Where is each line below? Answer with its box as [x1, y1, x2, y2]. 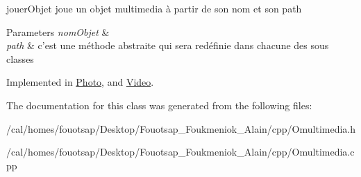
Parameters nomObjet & [6, 24, 110, 39]
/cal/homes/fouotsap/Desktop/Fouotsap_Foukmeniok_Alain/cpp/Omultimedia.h [6, 121, 356, 136]
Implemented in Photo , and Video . [6, 75, 154, 89]
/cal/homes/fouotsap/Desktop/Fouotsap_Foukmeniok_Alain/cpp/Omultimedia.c [6, 145, 355, 159]
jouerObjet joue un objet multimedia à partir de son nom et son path [6, 1, 302, 15]
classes [6, 51, 34, 66]
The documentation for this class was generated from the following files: [6, 97, 312, 112]
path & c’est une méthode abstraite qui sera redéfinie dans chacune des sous [6, 38, 329, 53]
